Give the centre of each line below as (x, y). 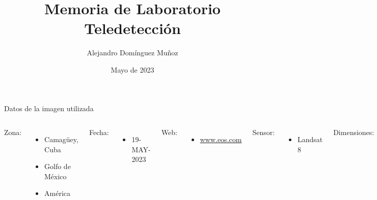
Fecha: (99, 132)
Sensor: (264, 132)
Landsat (310, 139)
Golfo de (58, 166)
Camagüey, (61, 139)
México (56, 176)
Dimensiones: (354, 132)
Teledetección (132, 28)
